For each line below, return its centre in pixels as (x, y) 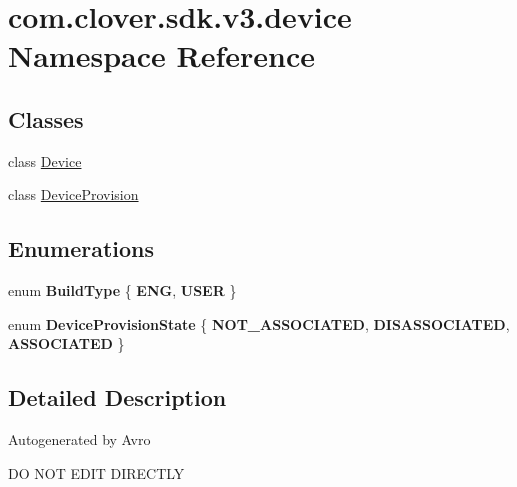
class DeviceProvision (73, 194)
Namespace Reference (161, 55)
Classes (46, 118)
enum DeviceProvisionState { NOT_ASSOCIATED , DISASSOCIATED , (259, 323)
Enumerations (81, 248)
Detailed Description (117, 397)
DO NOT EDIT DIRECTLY (96, 472)
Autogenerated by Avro (79, 439)
